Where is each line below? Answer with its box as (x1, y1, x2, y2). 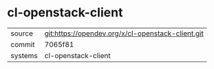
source (10, 29, 33, 38)
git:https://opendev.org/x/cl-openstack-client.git (44, 29, 204, 38)
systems (10, 51, 38, 60)
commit (10, 40, 35, 49)
